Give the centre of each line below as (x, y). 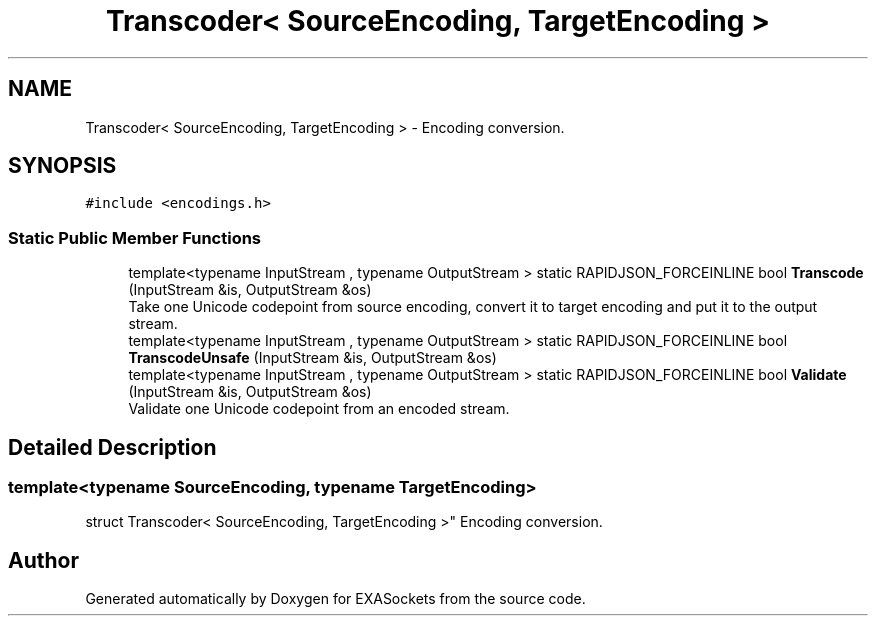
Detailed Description (112, 447)
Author (43, 560)
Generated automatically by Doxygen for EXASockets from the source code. (335, 599)
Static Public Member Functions (135, 237)
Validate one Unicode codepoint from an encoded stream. (319, 409)
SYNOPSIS (62, 166)
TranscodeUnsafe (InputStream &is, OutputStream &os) (312, 358)
